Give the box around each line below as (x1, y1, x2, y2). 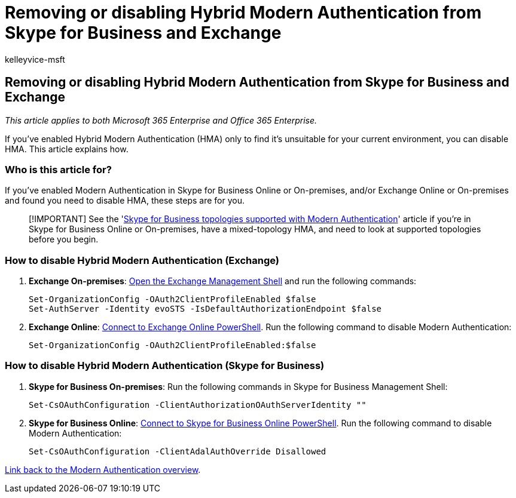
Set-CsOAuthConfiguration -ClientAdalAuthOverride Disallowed (29, 446, 326, 456)
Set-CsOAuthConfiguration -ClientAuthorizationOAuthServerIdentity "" (29, 399, 367, 410)
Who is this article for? (5, 163, 112, 176)
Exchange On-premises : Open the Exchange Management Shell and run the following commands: (29, 276, 417, 287)
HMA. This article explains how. (5, 143, 129, 154)
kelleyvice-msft (5, 54, 65, 64)
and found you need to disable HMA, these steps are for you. (5, 195, 245, 206)
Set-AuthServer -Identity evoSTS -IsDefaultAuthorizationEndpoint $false (29, 304, 382, 314)
